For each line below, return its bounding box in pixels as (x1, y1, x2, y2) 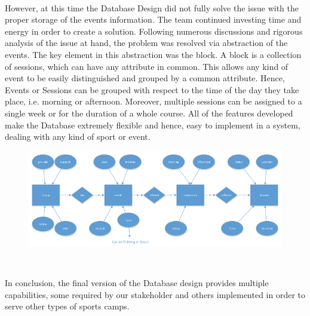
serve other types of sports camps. (5, 300, 130, 312)
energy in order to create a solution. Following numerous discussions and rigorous (5, 24, 303, 37)
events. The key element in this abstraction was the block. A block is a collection (5, 48, 302, 60)
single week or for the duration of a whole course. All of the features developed (5, 106, 293, 119)
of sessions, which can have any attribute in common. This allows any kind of (5, 60, 288, 72)
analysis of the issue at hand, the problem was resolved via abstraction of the (5, 36, 288, 49)
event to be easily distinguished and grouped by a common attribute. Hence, (5, 72, 285, 84)
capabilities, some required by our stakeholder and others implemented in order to (5, 288, 306, 300)
